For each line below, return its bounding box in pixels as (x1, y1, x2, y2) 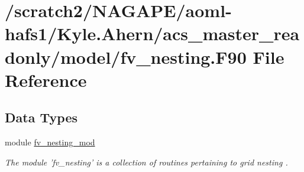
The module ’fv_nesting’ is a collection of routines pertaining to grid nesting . (5, 155, 288, 168)
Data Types (5, 108, 77, 126)
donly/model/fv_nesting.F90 (5, 44, 247, 69)
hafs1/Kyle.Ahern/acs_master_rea (5, 21, 300, 46)
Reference (5, 67, 87, 92)
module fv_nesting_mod (5, 136, 95, 148)
